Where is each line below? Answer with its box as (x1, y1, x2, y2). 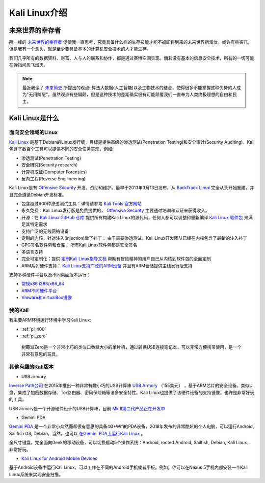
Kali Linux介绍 (9, 7, 67, 18)
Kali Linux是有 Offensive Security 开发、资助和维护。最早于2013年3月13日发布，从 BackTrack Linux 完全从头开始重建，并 (9, 185, 255, 191)
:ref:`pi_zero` (21, 333, 47, 339)
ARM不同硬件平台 (21, 288, 57, 293)
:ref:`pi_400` (21, 326, 46, 332)
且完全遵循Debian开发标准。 (9, 192, 67, 197)
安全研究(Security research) (21, 162, 78, 168)
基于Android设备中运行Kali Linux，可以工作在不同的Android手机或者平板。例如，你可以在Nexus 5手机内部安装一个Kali (9, 464, 248, 470)
